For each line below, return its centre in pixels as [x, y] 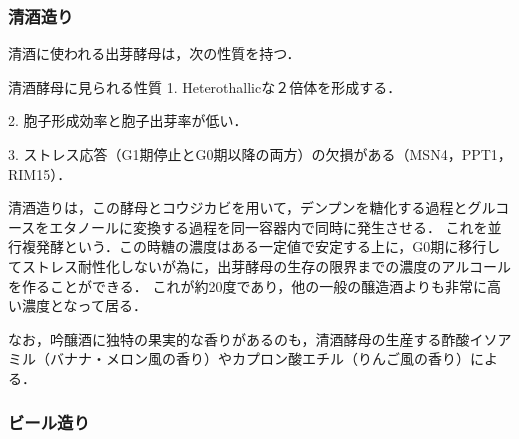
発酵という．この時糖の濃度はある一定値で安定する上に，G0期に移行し [268, 246]
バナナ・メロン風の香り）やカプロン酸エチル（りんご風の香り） [259, 358]
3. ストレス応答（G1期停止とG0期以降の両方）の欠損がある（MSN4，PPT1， [260, 154]
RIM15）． [40, 173]
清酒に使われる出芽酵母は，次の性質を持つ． [154, 53]
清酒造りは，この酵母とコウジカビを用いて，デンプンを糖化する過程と [238, 207]
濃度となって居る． [84, 305]
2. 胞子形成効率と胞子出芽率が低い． [128, 120]
